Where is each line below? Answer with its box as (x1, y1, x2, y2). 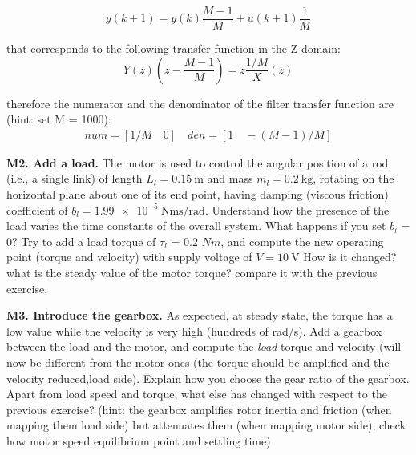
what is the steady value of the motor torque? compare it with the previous (6, 264, 378, 281)
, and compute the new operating (220, 232, 384, 249)
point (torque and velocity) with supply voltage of (6, 248, 252, 265)
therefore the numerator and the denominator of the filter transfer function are (6, 95, 394, 111)
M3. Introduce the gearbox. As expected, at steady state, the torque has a (6, 307, 393, 324)
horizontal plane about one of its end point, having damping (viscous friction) (6, 186, 389, 203)
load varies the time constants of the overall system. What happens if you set (6, 217, 386, 234)
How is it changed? (303, 248, 397, 265)
